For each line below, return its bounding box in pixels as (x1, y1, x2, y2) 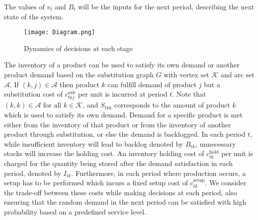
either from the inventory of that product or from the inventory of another (4, 119, 231, 129)
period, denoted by (4, 167, 62, 178)
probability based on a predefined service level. (4, 206, 147, 217)
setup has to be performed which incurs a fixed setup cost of (4, 177, 188, 188)
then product (60, 79, 99, 89)
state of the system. (4, 11, 64, 21)
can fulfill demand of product (107, 79, 197, 89)
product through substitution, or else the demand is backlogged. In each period (4, 129, 246, 139)
